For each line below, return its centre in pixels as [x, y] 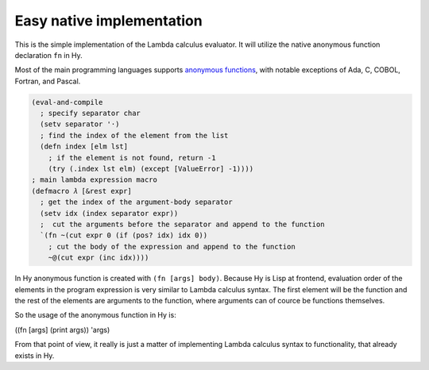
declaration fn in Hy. [48, 55]
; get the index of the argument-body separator [137, 202]
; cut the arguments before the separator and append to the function [182, 224]
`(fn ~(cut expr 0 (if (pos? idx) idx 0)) [124, 235]
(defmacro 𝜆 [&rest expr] [82, 191]
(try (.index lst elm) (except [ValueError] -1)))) [151, 169]
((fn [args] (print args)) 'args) [62, 330]
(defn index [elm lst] [84, 146]
